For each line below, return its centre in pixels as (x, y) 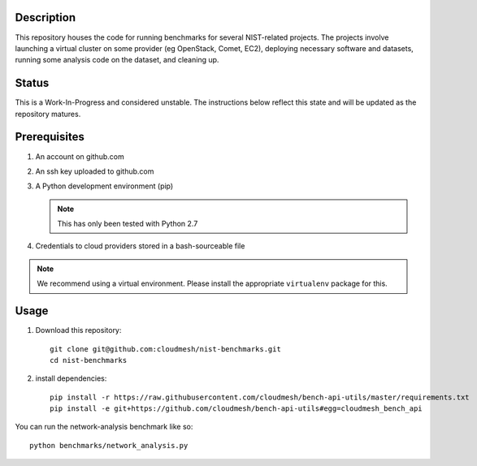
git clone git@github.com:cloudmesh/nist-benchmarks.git (166, 349)
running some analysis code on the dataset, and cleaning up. (117, 60)
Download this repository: (78, 330)
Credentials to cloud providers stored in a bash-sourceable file (140, 246)
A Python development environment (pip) (104, 186)
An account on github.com (80, 156)
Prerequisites (50, 137)
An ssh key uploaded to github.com (95, 171)
